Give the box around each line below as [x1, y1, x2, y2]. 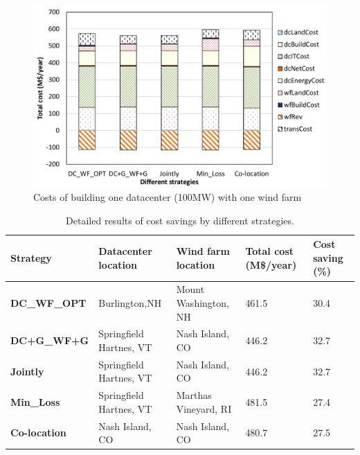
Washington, [176, 295, 229, 310]
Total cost [245, 244, 294, 258]
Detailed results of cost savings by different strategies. [66, 213, 294, 227]
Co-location [10, 425, 66, 440]
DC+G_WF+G [10, 333, 89, 348]
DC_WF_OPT [10, 295, 87, 310]
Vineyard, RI [176, 401, 232, 416]
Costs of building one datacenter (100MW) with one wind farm [33, 190, 302, 204]
